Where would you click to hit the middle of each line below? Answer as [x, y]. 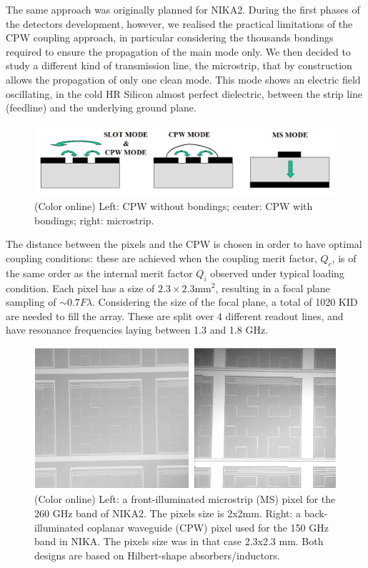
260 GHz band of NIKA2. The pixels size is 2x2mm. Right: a [168, 513]
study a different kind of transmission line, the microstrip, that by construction [179, 65]
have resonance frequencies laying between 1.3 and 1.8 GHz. [137, 330]
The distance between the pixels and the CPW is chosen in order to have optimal [184, 244]
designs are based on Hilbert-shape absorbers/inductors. [157, 555]
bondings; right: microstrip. [94, 220]
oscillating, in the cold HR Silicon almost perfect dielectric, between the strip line [184, 93]
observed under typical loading [277, 273]
